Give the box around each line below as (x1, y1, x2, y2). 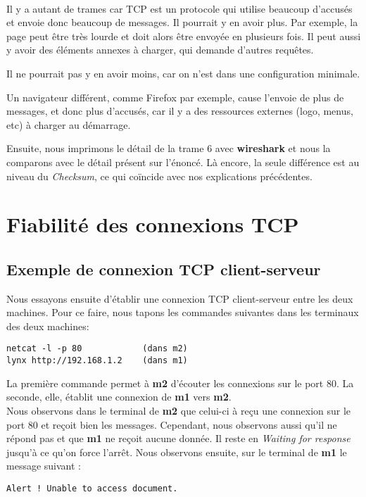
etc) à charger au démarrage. (6, 117, 131, 132)
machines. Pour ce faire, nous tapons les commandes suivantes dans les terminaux (6, 305, 359, 320)
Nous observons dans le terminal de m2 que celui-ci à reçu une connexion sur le (6, 403, 351, 417)
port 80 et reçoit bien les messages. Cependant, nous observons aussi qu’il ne (6, 417, 337, 432)
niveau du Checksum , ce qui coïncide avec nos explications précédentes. (6, 168, 313, 183)
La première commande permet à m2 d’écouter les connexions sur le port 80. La (6, 375, 354, 390)
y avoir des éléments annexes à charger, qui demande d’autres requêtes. (6, 42, 314, 57)
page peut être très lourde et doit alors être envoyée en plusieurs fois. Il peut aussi (6, 28, 361, 43)
